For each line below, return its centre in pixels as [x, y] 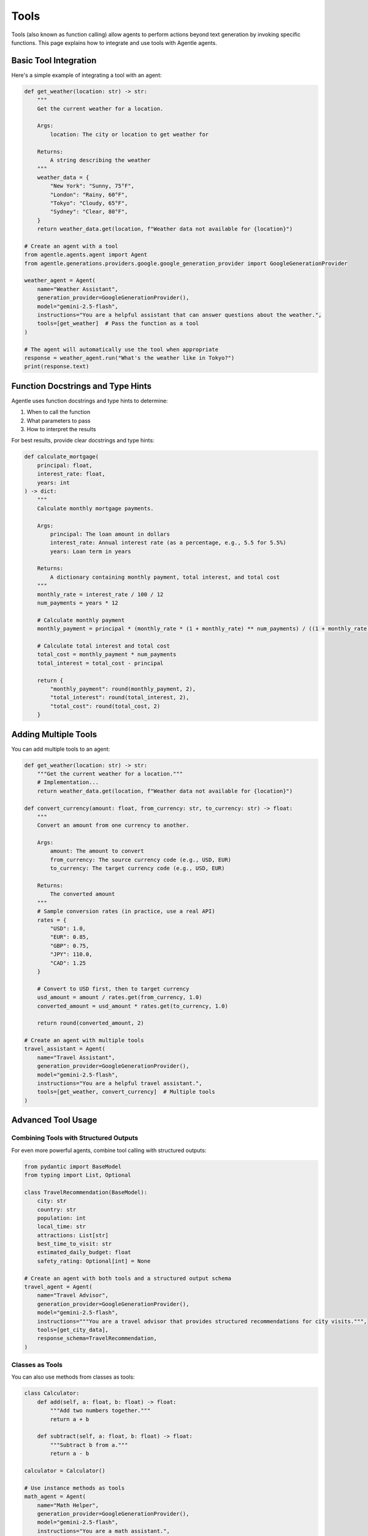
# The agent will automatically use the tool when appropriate [121, 349]
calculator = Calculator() [65, 1471]
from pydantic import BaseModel [73, 1166]
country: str [57, 1209]
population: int [61, 1218]
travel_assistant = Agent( [65, 1049]
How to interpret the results [61, 429]
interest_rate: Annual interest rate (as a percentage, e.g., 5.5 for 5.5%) [168, 543]
